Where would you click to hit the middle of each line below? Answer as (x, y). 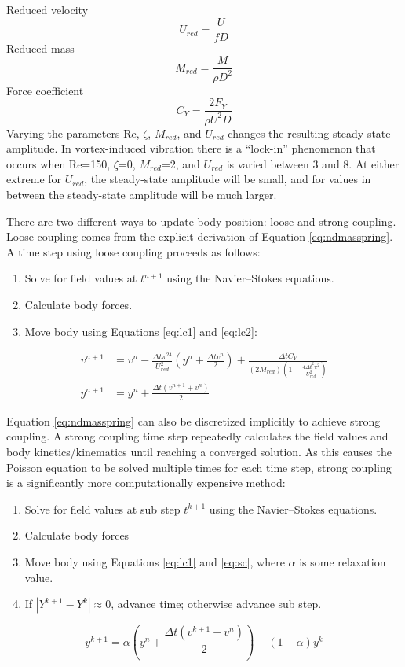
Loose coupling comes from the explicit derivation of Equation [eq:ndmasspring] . (200, 236)
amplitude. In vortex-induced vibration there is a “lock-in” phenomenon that (191, 148)
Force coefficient (45, 90)
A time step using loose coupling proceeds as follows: (133, 251)
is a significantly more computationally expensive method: (146, 483)
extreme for (34, 179)
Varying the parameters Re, (73, 133)
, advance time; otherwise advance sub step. (216, 604)
